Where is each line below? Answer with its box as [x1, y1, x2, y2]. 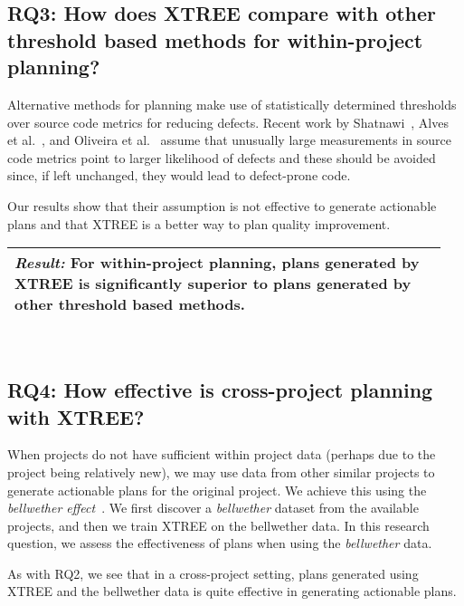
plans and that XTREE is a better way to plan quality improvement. [7, 214, 391, 233]
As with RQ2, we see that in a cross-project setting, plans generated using [7, 563, 419, 582]
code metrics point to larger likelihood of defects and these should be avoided [7, 148, 436, 167]
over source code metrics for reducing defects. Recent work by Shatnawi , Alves [7, 112, 449, 131]
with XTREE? [7, 402, 145, 430]
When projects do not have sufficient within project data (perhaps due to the [7, 445, 436, 464]
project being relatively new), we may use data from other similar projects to [7, 462, 435, 481]
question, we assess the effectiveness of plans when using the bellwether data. [7, 534, 432, 553]
